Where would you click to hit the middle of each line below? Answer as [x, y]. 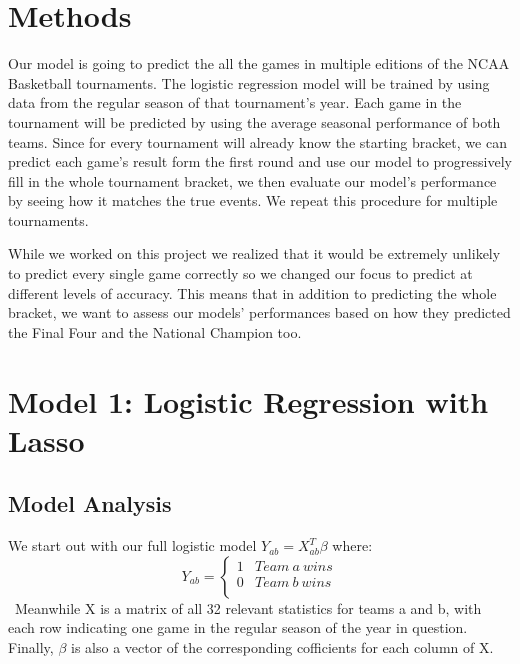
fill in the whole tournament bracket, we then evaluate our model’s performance [252, 180]
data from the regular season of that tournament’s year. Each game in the [235, 102]
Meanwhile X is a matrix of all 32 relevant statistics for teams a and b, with [248, 607]
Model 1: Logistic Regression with [248, 400]
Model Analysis [90, 503]
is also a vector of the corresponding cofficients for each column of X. [282, 646]
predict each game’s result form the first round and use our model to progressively [260, 161]
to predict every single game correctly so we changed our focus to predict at [240, 273]
